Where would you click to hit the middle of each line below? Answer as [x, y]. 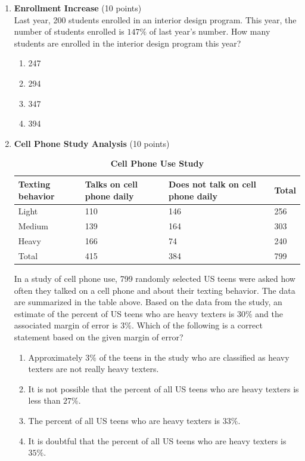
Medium [33, 226]
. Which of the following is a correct [197, 325]
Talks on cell [111, 184]
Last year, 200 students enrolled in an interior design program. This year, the [155, 19]
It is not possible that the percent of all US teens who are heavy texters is [164, 388]
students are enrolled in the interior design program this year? [127, 43]
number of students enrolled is [69, 31]
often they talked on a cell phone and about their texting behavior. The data [155, 290]
